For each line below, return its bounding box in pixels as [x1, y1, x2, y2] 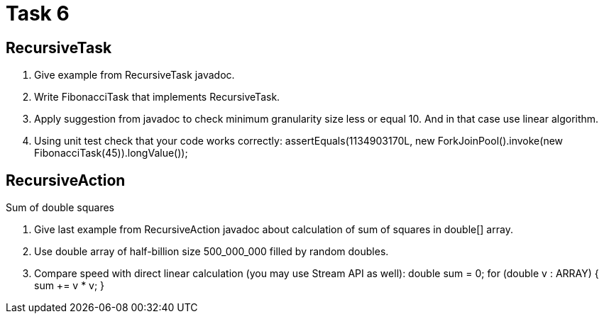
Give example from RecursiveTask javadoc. [34, 69, 235, 82]
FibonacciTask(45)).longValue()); [34, 147, 188, 159]
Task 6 [6, 1, 70, 26]
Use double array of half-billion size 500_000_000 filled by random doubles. [34, 245, 389, 258]
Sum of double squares [6, 201, 114, 214]
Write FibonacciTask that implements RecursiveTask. [34, 91, 280, 103]
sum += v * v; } [34, 279, 105, 292]
